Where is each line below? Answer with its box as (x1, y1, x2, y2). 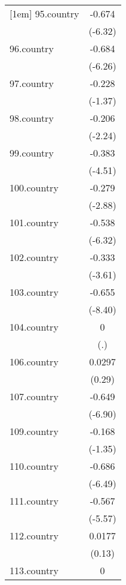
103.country (10, 285, 59, 299)
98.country (10, 111, 54, 125)
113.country (10, 563, 59, 577)
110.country (10, 459, 59, 473)
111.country (10, 494, 59, 508)
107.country (10, 389, 59, 403)
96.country (10, 41, 54, 55)
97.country (10, 76, 54, 90)
